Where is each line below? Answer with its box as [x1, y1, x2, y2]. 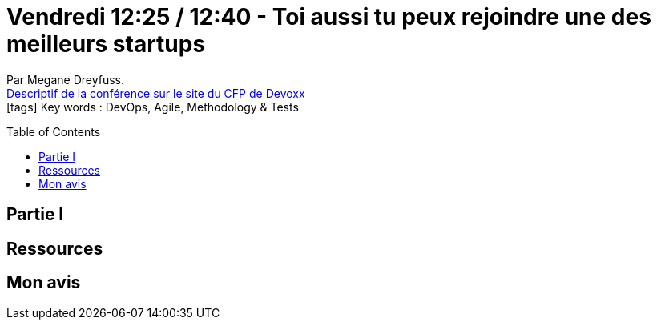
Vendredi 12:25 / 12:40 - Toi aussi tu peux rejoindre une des [6, 3, 651, 30]
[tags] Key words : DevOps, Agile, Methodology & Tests [6, 99, 299, 114]
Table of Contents [6, 124, 101, 139]
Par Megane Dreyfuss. [6, 72, 125, 87]
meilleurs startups [6, 30, 206, 58]
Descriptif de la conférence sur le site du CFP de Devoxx [6, 86, 305, 100]
